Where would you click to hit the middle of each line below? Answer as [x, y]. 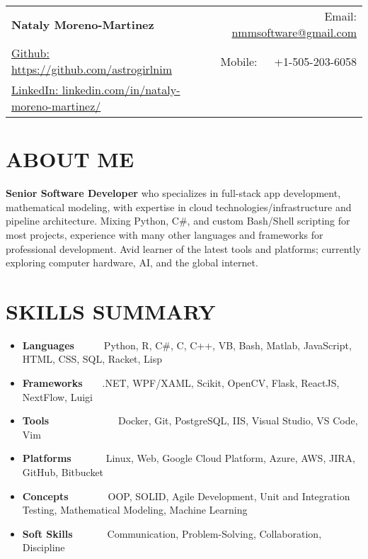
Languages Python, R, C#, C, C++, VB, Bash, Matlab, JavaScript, [187, 345]
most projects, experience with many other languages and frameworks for [165, 234]
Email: [340, 16]
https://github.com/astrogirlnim [92, 69]
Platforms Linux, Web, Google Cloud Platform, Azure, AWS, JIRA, [189, 458]
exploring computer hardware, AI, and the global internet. [132, 262]
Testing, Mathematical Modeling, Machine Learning [135, 510]
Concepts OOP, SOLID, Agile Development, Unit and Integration [186, 496]
